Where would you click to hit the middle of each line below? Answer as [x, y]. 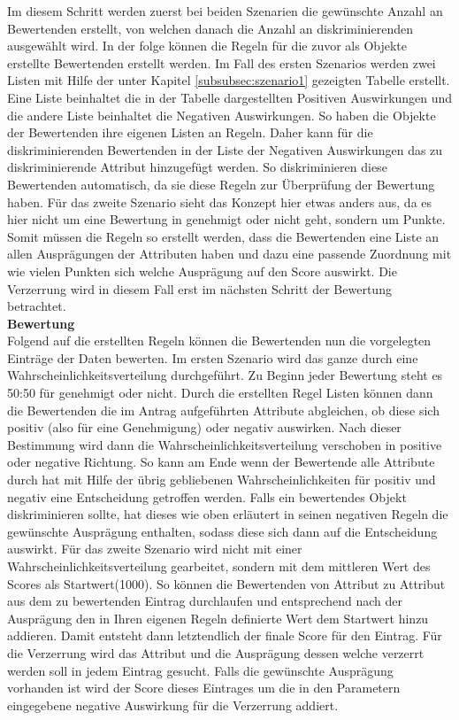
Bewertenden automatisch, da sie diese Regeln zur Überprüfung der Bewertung [221, 184]
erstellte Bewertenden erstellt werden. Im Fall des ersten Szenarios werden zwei [222, 62]
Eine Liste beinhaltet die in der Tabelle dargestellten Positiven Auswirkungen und [230, 97]
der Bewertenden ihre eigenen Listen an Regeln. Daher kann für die [190, 132]
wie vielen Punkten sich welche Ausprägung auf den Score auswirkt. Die [202, 271]
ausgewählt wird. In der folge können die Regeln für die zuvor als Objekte [207, 46]
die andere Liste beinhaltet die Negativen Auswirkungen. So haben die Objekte [222, 115]
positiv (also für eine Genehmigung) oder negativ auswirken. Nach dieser [204, 427]
